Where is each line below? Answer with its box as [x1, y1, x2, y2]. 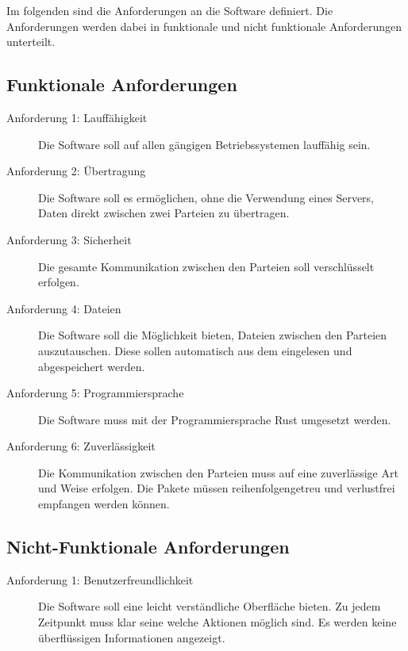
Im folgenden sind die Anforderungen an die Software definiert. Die [6, 2, 333, 18]
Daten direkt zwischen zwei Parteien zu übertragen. [38, 205, 290, 221]
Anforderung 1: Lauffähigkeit [6, 109, 148, 125]
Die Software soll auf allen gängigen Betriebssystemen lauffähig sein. [38, 136, 371, 152]
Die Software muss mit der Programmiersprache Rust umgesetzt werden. [38, 411, 391, 427]
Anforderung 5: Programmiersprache [6, 385, 184, 401]
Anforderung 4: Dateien [6, 300, 121, 316]
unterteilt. [6, 33, 56, 50]
